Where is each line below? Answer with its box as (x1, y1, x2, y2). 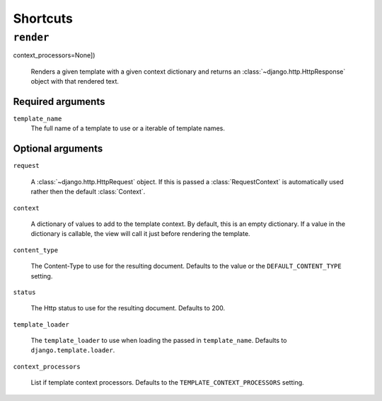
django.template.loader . (30, 346, 115, 354)
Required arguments (13, 96, 105, 108)
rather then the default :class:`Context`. (30, 188, 146, 196)
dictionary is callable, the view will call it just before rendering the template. (30, 230, 250, 238)
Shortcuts (13, 11, 74, 26)
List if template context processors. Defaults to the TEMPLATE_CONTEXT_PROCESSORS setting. (30, 378, 304, 387)
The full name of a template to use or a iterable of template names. (30, 124, 226, 132)
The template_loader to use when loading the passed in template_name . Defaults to (30, 337, 287, 345)
